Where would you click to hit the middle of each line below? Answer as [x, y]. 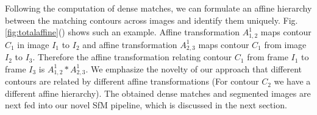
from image [285, 44]
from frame [268, 57]
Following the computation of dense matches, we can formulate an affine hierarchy [158, 8]
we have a [292, 81]
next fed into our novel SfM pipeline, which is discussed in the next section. [146, 105]
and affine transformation [130, 44]
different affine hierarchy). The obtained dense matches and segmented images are [158, 93]
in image [33, 44]
